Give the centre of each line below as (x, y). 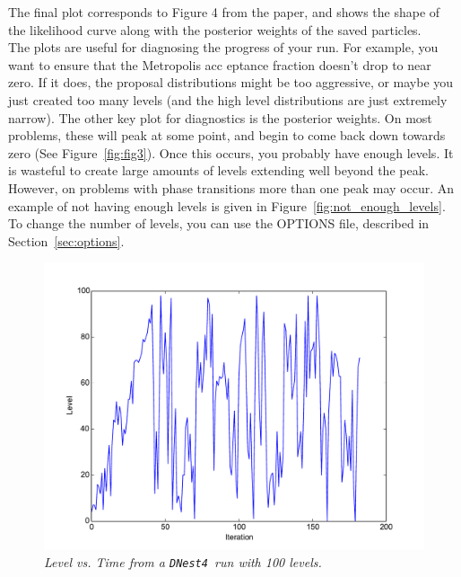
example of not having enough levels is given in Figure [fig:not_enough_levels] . (227, 205)
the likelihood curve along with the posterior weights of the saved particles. (215, 29)
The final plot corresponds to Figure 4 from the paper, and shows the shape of (224, 12)
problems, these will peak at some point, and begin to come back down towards (227, 135)
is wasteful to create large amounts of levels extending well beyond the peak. (218, 170)
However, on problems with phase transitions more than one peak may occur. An (231, 187)
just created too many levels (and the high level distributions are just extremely (228, 99)
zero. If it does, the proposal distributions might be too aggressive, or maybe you (231, 82)
